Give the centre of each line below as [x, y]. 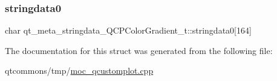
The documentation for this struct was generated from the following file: [139, 50]
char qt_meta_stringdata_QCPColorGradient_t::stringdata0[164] [128, 30]
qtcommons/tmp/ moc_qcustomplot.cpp [79, 70]
